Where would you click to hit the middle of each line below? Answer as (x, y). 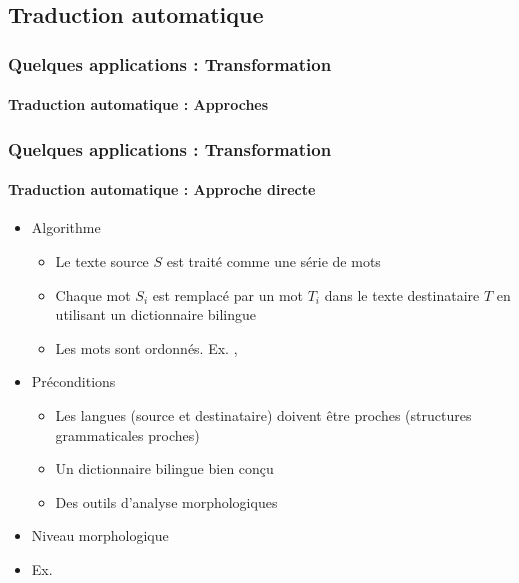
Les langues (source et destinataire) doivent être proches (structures (263, 415)
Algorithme (66, 227)
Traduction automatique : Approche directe (162, 189)
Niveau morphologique (100, 535)
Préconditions (73, 381)
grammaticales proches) (127, 434)
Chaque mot (93, 294)
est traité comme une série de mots (273, 261)
